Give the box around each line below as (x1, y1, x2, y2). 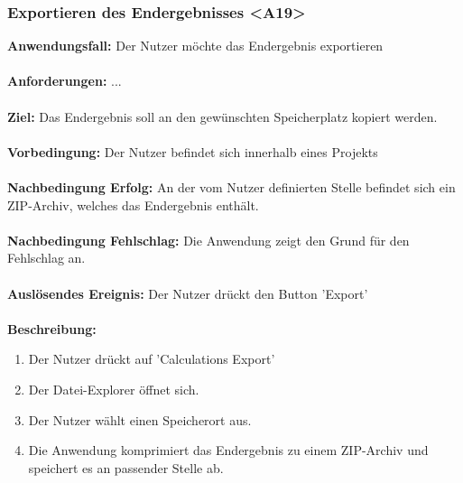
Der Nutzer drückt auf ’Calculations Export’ (28, 349, 275, 368)
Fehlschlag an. (7, 248, 86, 267)
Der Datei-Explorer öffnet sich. (28, 379, 199, 398)
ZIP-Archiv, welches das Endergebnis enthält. (7, 195, 259, 214)
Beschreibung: (7, 319, 97, 338)
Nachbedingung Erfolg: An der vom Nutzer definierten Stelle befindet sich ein (7, 177, 456, 196)
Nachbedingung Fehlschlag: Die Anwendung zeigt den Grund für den (7, 230, 410, 249)
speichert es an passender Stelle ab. (28, 458, 224, 477)
